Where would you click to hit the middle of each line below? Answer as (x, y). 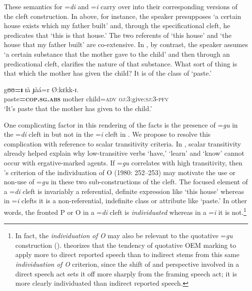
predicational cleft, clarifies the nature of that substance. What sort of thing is (121, 63)
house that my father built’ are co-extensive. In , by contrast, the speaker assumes (126, 44)
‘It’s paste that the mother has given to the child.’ (78, 108)
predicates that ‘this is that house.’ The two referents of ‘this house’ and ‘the (118, 35)
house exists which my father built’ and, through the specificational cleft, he (117, 25)
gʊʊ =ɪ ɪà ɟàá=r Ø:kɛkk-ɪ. (41, 89)
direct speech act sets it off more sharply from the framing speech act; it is (126, 273)
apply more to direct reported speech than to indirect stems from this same (127, 254)
